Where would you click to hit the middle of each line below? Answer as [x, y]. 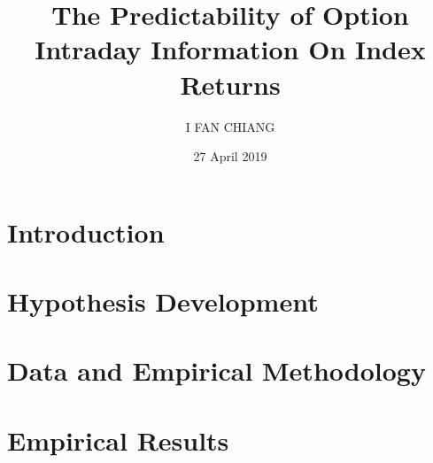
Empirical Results [118, 440]
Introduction [86, 231]
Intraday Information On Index [230, 49]
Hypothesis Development [163, 301]
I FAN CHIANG [230, 126]
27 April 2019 [230, 156]
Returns [230, 84]
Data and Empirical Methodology [216, 370]
